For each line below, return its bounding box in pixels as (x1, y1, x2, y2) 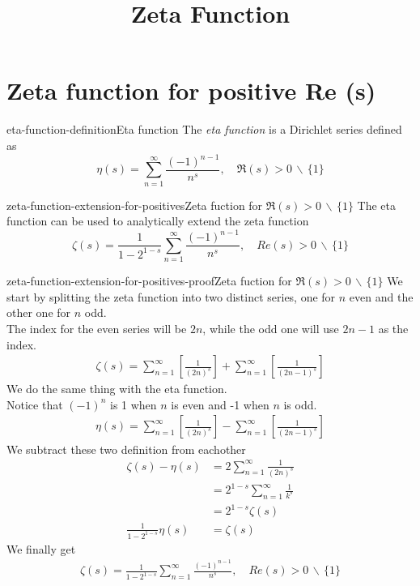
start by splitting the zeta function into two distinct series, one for (6, 288, 336, 305)
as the (378, 320, 409, 337)
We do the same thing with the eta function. (6, 380, 227, 397)
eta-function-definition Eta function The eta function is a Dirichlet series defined (6, 121, 402, 138)
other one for (6, 304, 71, 321)
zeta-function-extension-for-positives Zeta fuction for (6, 196, 263, 213)
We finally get (6, 540, 76, 557)
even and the (349, 288, 414, 305)
